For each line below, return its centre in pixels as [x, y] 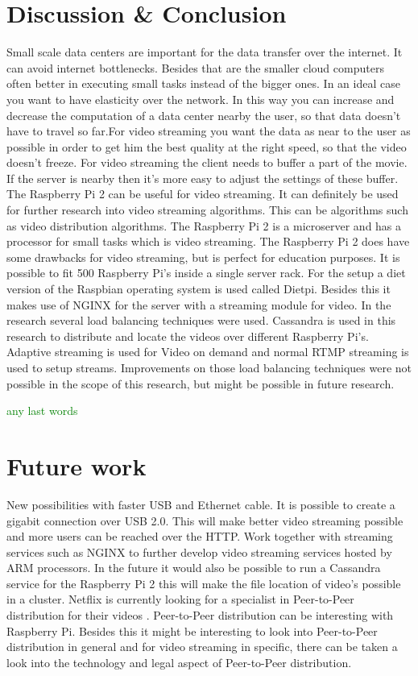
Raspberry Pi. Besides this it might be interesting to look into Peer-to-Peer [192, 630]
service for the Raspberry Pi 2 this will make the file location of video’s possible [204, 583]
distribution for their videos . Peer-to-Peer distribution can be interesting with [200, 615]
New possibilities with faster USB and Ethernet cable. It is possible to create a [201, 504]
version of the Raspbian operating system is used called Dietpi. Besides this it [199, 289]
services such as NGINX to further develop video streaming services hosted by [199, 552]
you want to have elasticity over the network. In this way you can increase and [201, 99]
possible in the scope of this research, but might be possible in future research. [201, 383]
